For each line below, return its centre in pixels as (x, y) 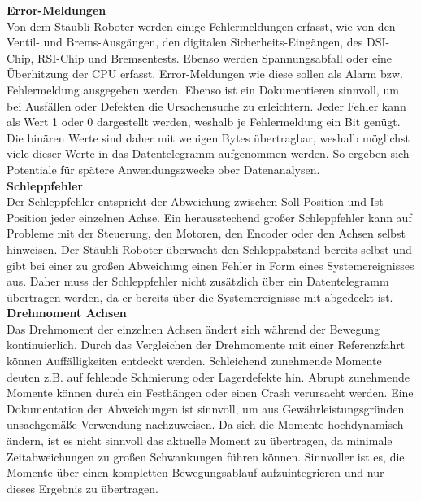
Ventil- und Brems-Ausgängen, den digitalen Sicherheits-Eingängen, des (185, 42)
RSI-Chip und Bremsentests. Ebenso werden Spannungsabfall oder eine (215, 57)
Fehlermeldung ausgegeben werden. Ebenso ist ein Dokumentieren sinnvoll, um (203, 89)
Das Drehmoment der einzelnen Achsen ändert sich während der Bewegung (193, 328)
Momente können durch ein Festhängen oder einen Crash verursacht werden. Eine (210, 393)
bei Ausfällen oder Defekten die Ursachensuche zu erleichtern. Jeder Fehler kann (206, 105)
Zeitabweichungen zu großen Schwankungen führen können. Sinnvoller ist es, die (206, 456)
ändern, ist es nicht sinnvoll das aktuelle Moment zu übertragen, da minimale (200, 441)
